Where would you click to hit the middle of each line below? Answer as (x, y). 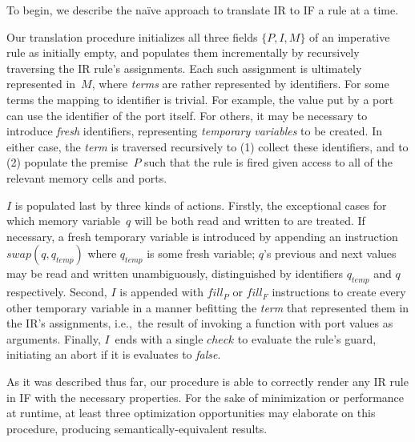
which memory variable (64, 221)
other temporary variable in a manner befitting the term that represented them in (208, 307)
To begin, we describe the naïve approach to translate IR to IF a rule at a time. (203, 10)
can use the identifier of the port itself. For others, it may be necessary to (187, 115)
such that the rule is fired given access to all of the (268, 162)
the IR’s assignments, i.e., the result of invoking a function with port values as (200, 323)
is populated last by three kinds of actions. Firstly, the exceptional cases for (201, 205)
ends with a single (159, 338)
